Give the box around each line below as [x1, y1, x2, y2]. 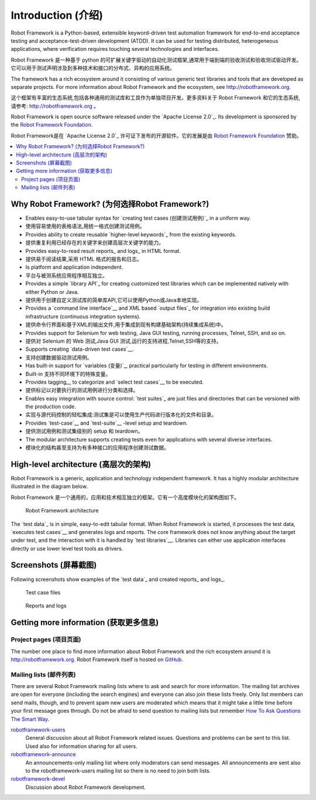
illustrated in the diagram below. [11, 483, 88, 490]
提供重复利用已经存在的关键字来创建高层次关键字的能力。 [25, 239, 164, 246]
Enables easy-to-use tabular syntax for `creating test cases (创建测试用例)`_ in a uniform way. [25, 214, 251, 222]
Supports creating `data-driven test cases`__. [25, 346, 135, 353]
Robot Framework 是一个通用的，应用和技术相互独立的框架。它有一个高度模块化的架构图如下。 [11, 494, 240, 501]
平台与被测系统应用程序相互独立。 [25, 272, 108, 279]
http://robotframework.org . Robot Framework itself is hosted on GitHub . [11, 656, 184, 663]
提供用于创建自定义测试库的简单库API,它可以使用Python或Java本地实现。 [25, 296, 202, 303]
